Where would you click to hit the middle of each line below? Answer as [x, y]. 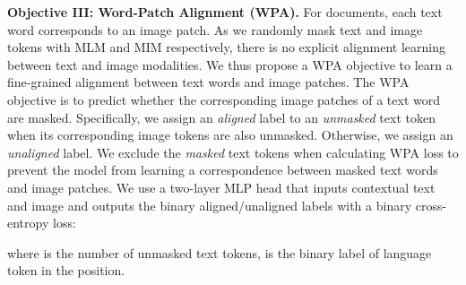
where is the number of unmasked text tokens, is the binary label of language [220, 252]
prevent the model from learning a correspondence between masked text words [223, 170]
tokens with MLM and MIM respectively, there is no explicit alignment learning [227, 47]
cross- [431, 205]
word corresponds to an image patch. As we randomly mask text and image [215, 29]
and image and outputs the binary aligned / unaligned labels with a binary [210, 205]
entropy [28, 223]
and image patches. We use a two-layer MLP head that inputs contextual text [221, 187]
